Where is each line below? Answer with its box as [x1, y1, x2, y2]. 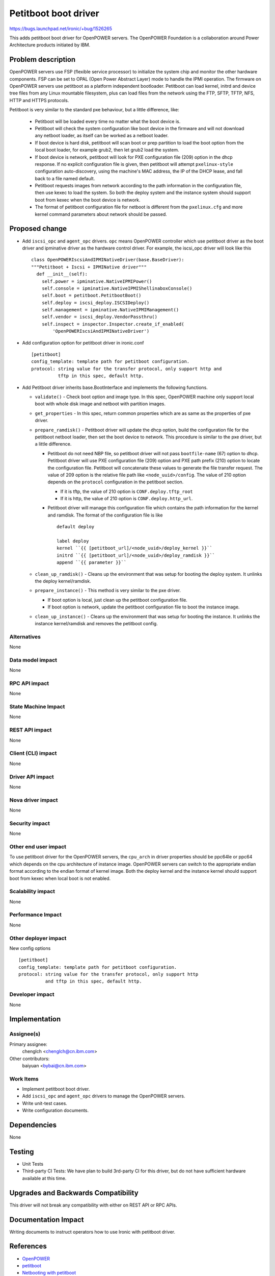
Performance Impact [9, 911, 62, 918]
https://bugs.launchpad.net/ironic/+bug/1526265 [9, 26, 112, 32]
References [9, 1242, 47, 1250]
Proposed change [9, 225, 67, 233]
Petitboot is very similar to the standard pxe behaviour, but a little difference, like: [9, 107, 179, 113]
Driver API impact [9, 773, 54, 780]
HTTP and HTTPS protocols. [9, 97, 69, 103]
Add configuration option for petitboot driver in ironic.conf [22, 339, 144, 346]
